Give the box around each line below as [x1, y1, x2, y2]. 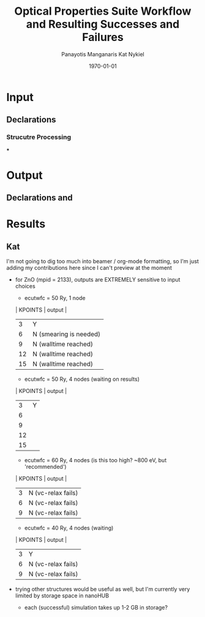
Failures [82, 31, 124, 44]
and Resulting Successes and [26, 17, 180, 31]
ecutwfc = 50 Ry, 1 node [24, 294, 86, 302]
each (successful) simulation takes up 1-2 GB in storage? [24, 604, 168, 611]
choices [15, 283, 35, 290]
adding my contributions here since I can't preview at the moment [6, 264, 173, 272]
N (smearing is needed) [32, 330, 101, 338]
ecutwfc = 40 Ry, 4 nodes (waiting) [24, 525, 114, 532]
